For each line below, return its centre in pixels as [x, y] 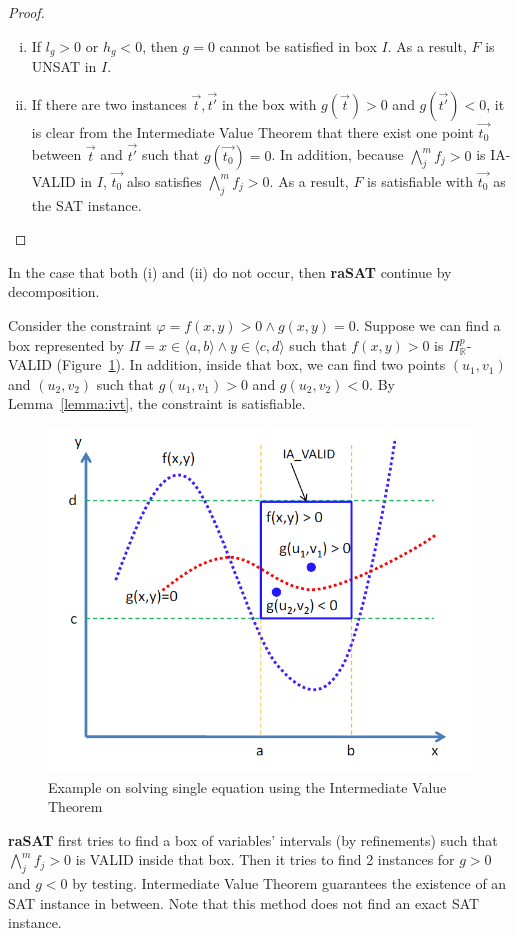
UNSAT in [64, 66]
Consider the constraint [80, 325]
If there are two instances [109, 103]
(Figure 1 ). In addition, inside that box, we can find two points [251, 364]
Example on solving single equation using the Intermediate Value [247, 786]
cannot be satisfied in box [298, 45]
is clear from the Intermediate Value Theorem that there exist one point [252, 131]
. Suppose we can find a [428, 325]
